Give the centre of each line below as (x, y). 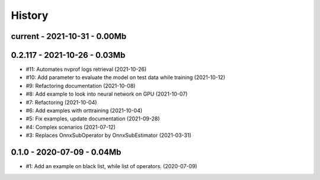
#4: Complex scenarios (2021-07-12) (71, 127)
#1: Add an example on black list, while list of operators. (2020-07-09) (112, 166)
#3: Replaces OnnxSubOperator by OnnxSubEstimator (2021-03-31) (109, 135)
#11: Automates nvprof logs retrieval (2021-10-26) (86, 69)
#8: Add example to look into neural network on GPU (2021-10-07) (107, 94)
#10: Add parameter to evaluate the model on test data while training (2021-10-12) (125, 77)
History (30, 15)
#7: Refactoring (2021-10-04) (61, 102)
